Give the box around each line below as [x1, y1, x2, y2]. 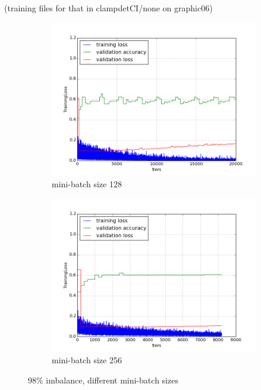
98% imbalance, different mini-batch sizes [28, 373, 178, 386]
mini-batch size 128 [52, 178, 122, 190]
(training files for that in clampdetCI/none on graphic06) [4, 2, 213, 14]
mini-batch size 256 [52, 354, 122, 366]
